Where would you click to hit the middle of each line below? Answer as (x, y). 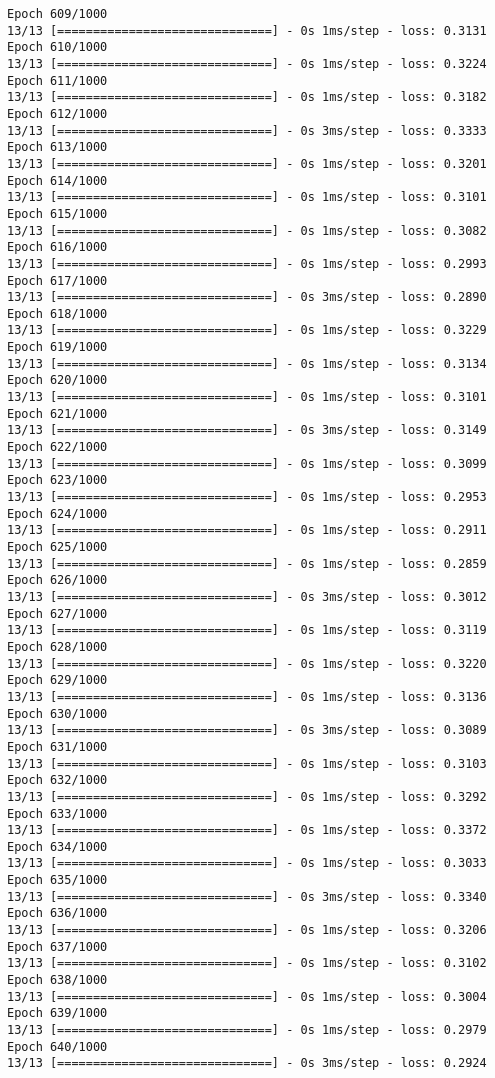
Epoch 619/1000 (57, 347)
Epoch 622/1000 (57, 447)
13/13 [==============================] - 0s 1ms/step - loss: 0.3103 (247, 763)
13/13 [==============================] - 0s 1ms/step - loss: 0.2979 (247, 1030)
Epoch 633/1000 (57, 813)
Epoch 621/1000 (57, 413)
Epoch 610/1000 (57, 47)
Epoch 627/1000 (57, 613)
